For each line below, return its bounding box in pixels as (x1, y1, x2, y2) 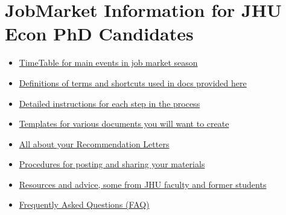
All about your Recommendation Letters (19, 137, 170, 150)
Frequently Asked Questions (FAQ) (19, 198, 150, 211)
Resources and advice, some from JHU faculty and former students (19, 178, 267, 190)
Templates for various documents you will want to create (19, 117, 229, 130)
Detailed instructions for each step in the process (19, 97, 200, 109)
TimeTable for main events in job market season (19, 56, 198, 69)
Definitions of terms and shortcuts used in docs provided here (19, 76, 247, 89)
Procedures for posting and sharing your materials (19, 158, 205, 170)
